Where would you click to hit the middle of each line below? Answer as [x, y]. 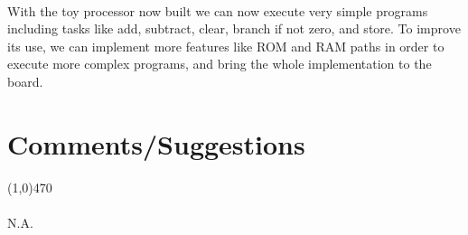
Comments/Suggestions [156, 143]
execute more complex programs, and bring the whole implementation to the [220, 64]
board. [25, 81]
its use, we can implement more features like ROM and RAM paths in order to [226, 46]
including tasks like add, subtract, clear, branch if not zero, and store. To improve [234, 28]
